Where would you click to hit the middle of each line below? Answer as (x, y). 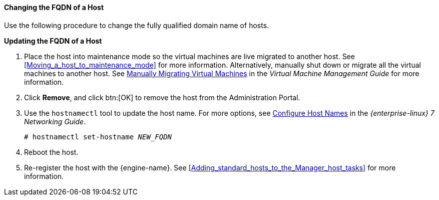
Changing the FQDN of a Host (54, 7)
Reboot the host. (51, 152)
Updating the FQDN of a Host (53, 41)
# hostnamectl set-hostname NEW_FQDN (98, 137)
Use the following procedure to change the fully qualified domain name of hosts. (137, 25)
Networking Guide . (55, 121)
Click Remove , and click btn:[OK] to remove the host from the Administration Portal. (162, 97)
